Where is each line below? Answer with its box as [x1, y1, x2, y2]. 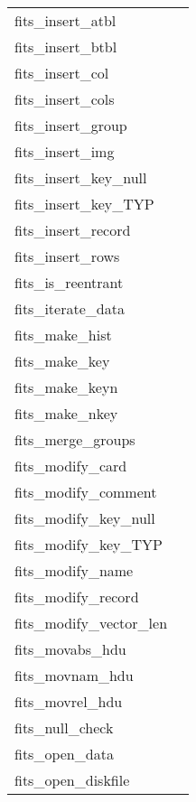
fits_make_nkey [14, 403, 118, 424]
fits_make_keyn [14, 377, 118, 397]
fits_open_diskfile [14, 769, 130, 790]
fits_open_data [14, 743, 114, 764]
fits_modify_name [14, 560, 134, 581]
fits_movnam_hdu [14, 665, 134, 685]
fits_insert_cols [14, 89, 115, 109]
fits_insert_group [14, 115, 127, 135]
